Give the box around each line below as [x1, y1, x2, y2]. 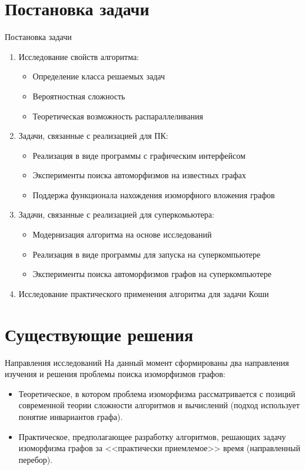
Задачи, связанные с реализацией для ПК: [18, 129, 168, 142]
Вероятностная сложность [32, 89, 125, 102]
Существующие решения [5, 322, 194, 346]
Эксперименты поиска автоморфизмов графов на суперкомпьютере [32, 268, 271, 280]
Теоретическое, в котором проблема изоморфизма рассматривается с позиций [18, 387, 296, 399]
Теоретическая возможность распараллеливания [32, 109, 203, 122]
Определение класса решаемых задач [32, 70, 165, 82]
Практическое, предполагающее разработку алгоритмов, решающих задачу [18, 430, 286, 442]
